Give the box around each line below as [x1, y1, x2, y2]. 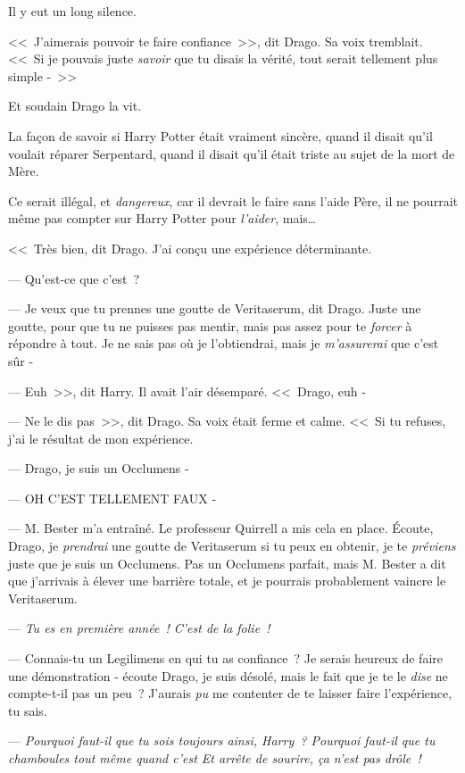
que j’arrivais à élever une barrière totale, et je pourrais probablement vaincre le [8, 571, 446, 590]
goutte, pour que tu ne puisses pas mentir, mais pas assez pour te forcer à [8, 316, 412, 335]
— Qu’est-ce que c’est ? [8, 269, 140, 287]
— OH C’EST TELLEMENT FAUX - [8, 488, 217, 507]
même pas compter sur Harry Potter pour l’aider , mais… [8, 209, 317, 228]
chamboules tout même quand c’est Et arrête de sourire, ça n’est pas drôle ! [8, 749, 421, 767]
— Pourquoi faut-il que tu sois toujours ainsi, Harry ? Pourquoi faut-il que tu [8, 731, 436, 750]
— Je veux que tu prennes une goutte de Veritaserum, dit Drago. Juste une [8, 299, 421, 318]
